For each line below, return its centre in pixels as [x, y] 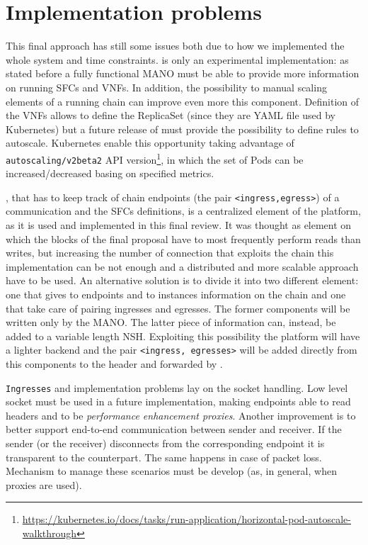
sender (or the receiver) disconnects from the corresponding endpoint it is [165, 443]
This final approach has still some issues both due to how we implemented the [175, 46]
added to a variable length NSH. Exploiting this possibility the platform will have [183, 336]
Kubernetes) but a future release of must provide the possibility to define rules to [182, 129]
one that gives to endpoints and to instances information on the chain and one [176, 294]
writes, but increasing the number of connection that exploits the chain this [170, 253]
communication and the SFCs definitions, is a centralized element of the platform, [183, 211]
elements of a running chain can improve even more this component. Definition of [183, 101]
